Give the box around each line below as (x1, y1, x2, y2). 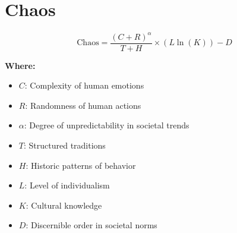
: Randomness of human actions (25, 99, 141, 111)
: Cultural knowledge (26, 199, 102, 211)
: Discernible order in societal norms (26, 219, 157, 231)
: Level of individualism (24, 179, 110, 191)
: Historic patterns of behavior (26, 159, 136, 171)
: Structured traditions (23, 139, 106, 152)
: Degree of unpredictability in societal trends (24, 119, 189, 131)
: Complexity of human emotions (24, 79, 144, 92)
